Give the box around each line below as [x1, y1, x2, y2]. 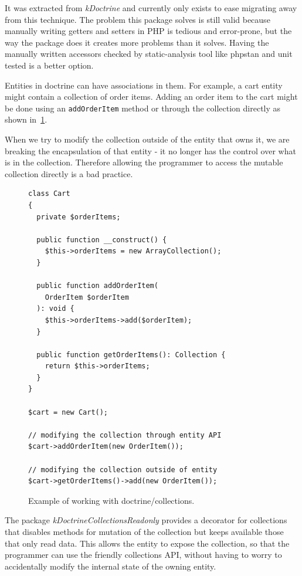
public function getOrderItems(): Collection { [36, 350, 226, 359]
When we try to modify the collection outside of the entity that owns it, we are [5, 133, 290, 145]
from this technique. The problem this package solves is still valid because [5, 13, 270, 25]
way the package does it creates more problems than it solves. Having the [5, 36, 269, 48]
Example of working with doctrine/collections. [28, 494, 195, 506]
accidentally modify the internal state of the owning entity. [5, 560, 216, 572]
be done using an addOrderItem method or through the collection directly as [5, 101, 281, 114]
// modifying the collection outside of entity [28, 465, 218, 474]
